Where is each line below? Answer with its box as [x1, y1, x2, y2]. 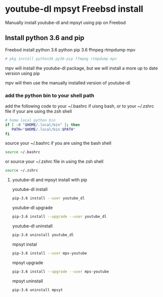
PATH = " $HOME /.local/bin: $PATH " [11, 127, 76, 132]
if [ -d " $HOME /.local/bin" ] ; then [5, 122, 80, 127]
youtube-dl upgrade [12, 205, 53, 211]
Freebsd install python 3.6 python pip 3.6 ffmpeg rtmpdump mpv [5, 46, 136, 52]
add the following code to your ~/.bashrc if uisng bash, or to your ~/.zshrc [5, 103, 154, 109]
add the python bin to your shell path [5, 92, 94, 99]
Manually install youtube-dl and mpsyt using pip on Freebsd [5, 20, 126, 25]
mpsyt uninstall [12, 278, 43, 284]
